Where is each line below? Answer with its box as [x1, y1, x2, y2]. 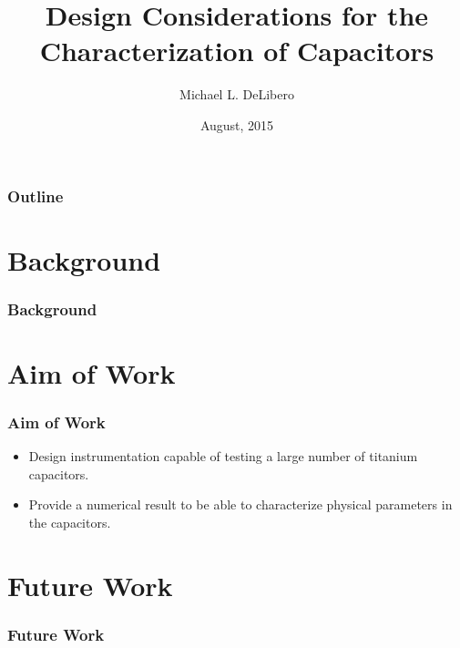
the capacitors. [28, 513, 111, 532]
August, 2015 [199, 115, 274, 134]
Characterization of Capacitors [39, 32, 434, 69]
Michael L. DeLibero [179, 85, 294, 104]
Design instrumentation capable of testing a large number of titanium [28, 447, 418, 466]
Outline [7, 184, 64, 207]
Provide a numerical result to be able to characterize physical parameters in [28, 495, 453, 514]
